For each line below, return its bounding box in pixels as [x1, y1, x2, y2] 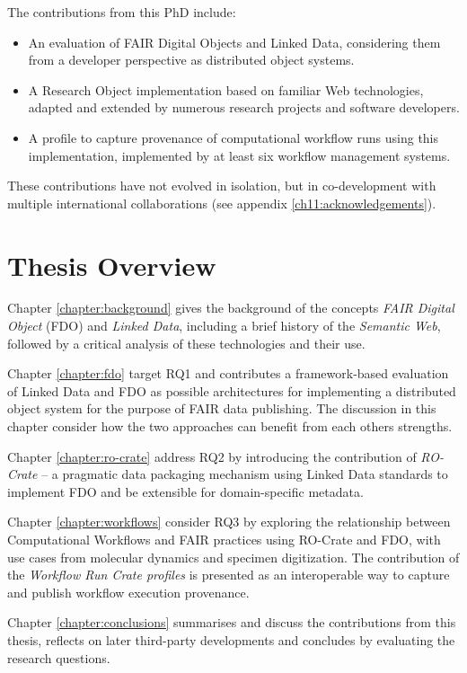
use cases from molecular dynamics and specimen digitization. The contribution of [7, 547, 460, 566]
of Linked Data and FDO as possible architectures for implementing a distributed [7, 381, 456, 400]
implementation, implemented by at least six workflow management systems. [28, 146, 451, 164]
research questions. [7, 648, 110, 667]
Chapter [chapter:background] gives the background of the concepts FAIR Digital [7, 298, 454, 317]
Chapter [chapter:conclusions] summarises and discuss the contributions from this [7, 613, 456, 632]
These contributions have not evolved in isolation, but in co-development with [7, 176, 436, 195]
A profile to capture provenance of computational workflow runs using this [28, 128, 439, 146]
